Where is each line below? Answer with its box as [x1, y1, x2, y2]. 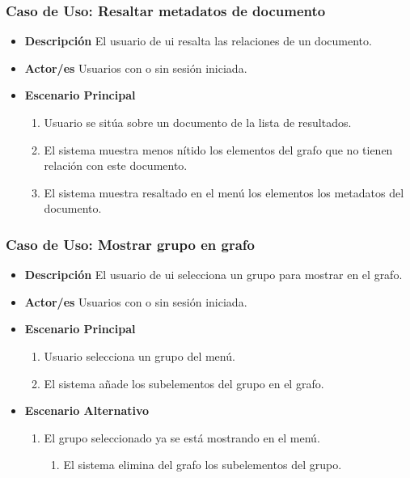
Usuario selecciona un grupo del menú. [44, 347, 235, 364]
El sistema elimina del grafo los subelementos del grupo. [63, 456, 342, 473]
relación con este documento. [44, 157, 188, 174]
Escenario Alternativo [24, 402, 150, 419]
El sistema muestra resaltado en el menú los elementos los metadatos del [44, 184, 404, 201]
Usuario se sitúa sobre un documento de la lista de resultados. [44, 114, 352, 130]
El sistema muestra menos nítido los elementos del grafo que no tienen [44, 141, 393, 158]
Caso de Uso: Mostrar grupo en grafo [6, 234, 255, 254]
